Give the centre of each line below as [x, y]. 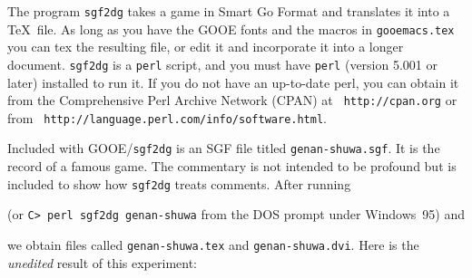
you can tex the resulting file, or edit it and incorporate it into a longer [206, 47]
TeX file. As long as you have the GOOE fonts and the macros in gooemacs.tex [231, 29]
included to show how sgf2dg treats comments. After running [179, 183]
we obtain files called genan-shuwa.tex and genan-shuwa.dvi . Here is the [213, 245]
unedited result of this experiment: [102, 262]
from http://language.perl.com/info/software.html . [167, 117]
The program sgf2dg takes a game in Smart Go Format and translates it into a [229, 11]
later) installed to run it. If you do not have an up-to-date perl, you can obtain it [233, 82]
